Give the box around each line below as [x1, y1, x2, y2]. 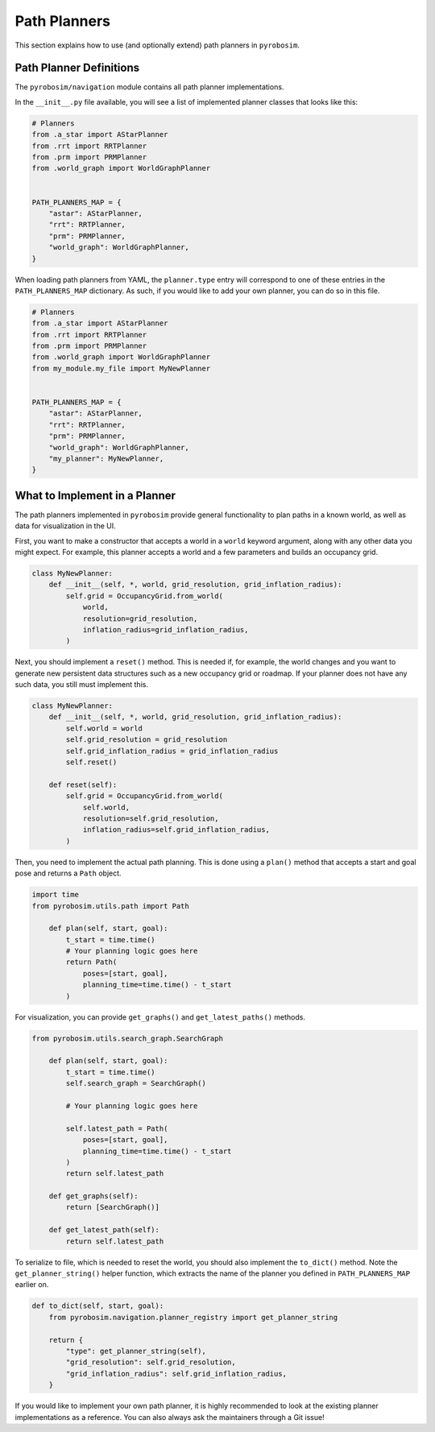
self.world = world [65, 723, 143, 733]
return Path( [65, 958, 118, 966]
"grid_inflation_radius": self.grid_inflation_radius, [65, 1369, 288, 1378]
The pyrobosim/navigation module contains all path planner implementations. [14, 82, 284, 92]
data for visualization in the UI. [14, 521, 116, 531]
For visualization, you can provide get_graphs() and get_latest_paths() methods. [14, 1012, 306, 1022]
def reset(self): [48, 780, 118, 789]
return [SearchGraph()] [65, 1202, 160, 1212]
